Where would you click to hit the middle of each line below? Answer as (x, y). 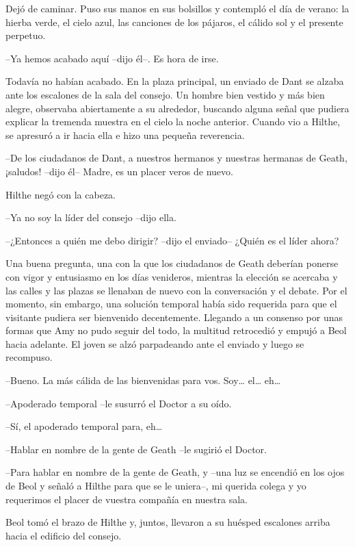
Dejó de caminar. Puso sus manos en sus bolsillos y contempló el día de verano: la (177, 8)
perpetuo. (26, 35)
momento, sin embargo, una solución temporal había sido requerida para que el (171, 304)
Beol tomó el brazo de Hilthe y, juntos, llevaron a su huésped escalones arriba (168, 522)
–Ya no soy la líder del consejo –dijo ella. (91, 217)
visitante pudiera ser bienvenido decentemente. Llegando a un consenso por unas (174, 317)
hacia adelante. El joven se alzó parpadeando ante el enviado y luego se (155, 343)
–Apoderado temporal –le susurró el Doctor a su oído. (119, 403)
